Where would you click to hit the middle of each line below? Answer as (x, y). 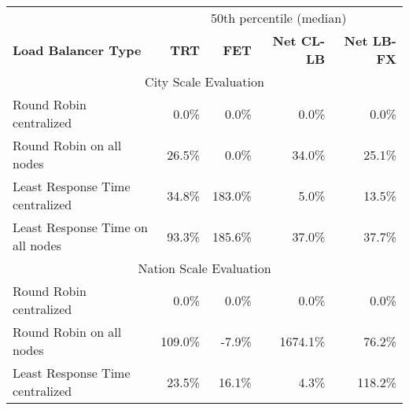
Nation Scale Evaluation (204, 268)
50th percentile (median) (278, 18)
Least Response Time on (80, 227)
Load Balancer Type (77, 50)
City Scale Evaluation (204, 81)
